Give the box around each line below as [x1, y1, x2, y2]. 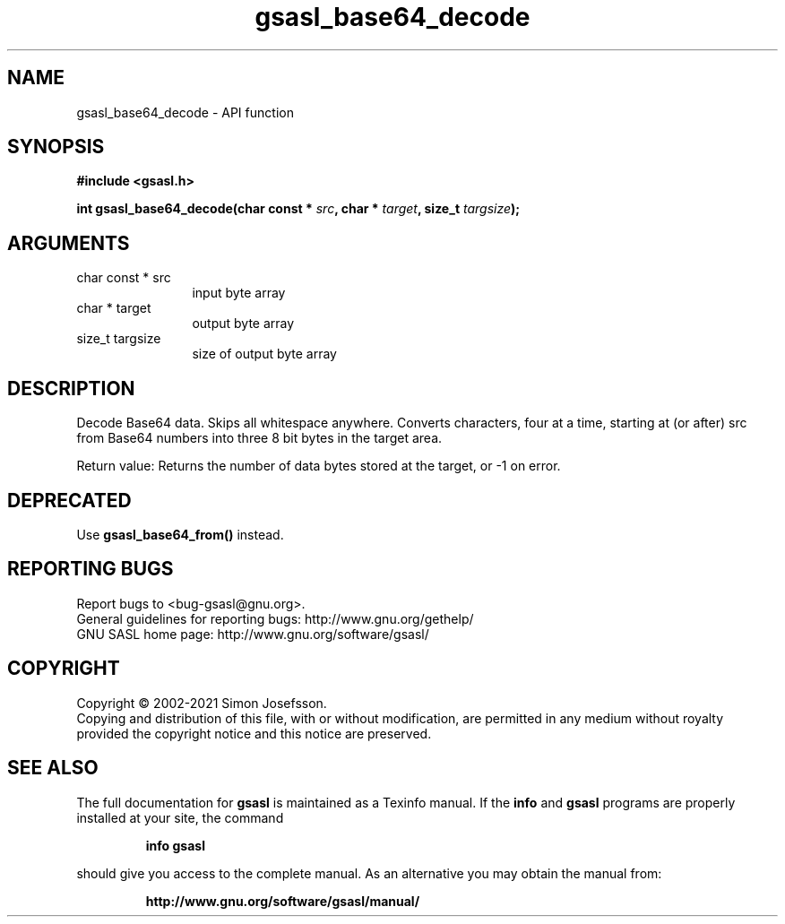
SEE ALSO [7, 756, 99, 780]
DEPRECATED [7, 488, 132, 512]
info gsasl [145, 837, 205, 853]
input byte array [192, 285, 286, 301]
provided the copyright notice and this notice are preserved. [76, 725, 432, 741]
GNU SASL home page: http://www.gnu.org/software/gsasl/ [76, 626, 429, 642]
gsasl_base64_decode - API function [76, 104, 294, 120]
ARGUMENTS [7, 231, 130, 255]
